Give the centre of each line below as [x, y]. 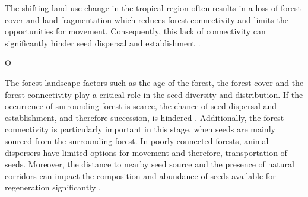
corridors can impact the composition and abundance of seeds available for [140, 175]
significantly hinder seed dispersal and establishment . [103, 42]
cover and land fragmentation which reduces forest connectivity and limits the [147, 19]
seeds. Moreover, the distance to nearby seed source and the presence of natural [150, 164]
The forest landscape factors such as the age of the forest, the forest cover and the [154, 82]
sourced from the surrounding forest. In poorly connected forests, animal [137, 140]
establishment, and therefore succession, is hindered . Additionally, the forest [145, 117]
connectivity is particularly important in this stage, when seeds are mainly [140, 129]
